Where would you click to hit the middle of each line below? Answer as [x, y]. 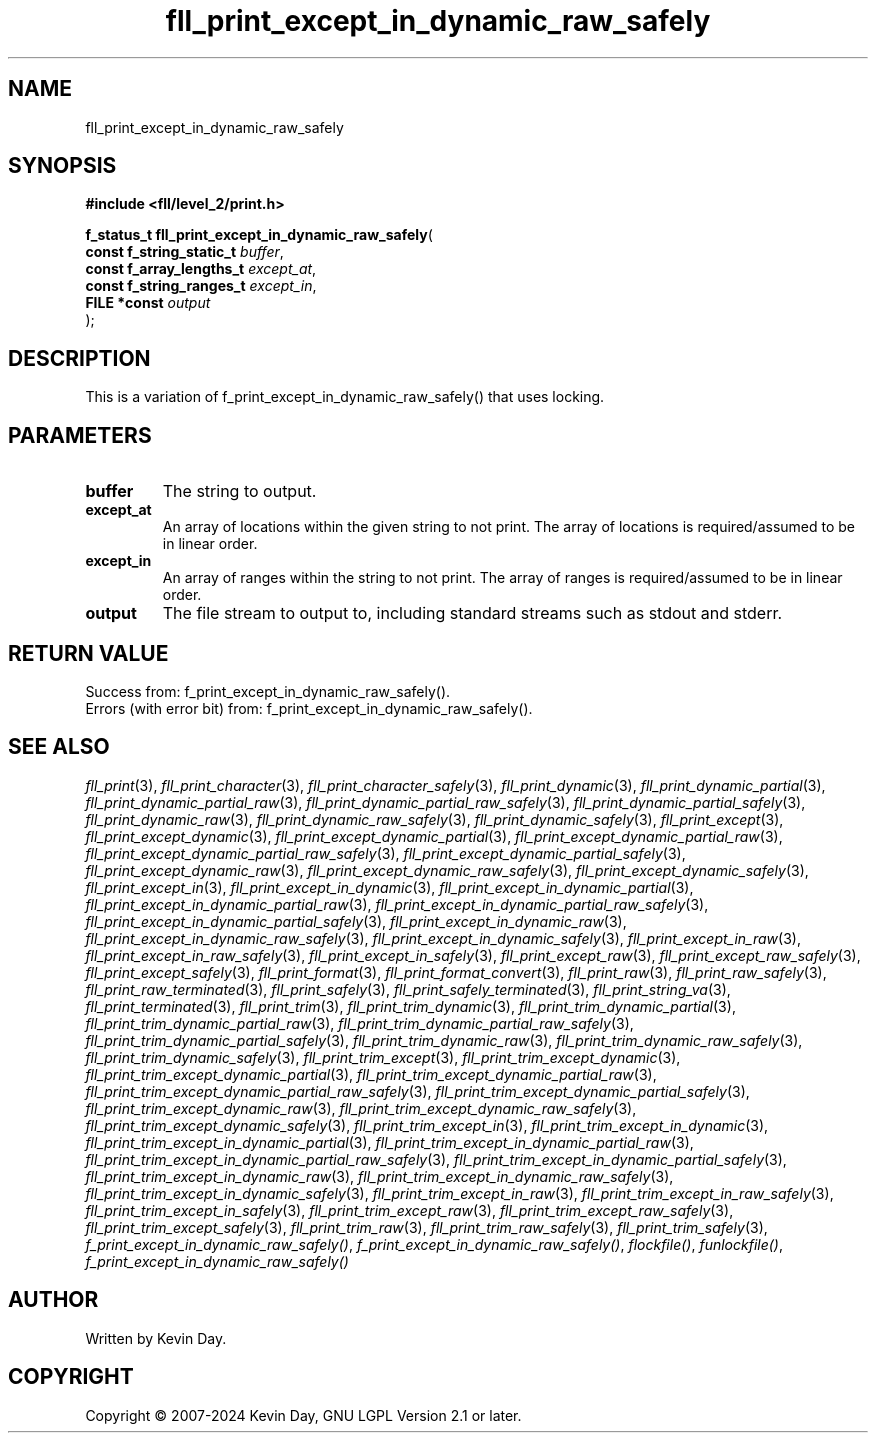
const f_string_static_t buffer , [184, 252]
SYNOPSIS [62, 166]
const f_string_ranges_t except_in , [201, 286]
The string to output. [239, 491]
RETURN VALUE [88, 653]
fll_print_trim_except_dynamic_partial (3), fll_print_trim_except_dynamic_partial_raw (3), [371, 1074]
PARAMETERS [80, 435]
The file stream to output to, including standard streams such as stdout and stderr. [472, 613]
